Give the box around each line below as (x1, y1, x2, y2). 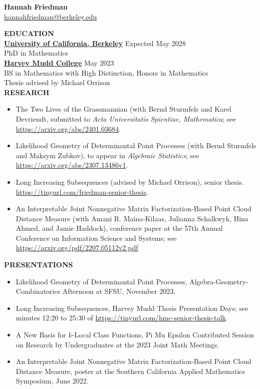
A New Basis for (16, 329, 66, 340)
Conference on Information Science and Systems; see (16, 232, 177, 243)
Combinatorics (16, 286, 61, 296)
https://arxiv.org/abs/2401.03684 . (16, 123, 121, 134)
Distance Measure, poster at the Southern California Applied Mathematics (16, 365, 245, 376)
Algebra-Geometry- (189, 276, 248, 286)
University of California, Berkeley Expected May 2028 (4, 38, 186, 48)
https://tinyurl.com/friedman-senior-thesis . (16, 186, 148, 197)
